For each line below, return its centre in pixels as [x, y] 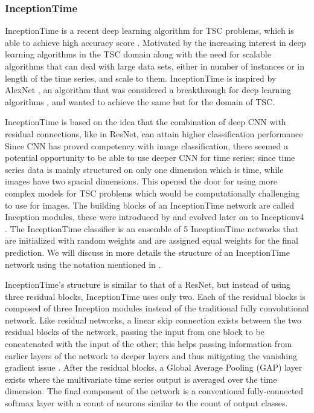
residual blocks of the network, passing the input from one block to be [135, 332]
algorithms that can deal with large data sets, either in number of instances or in [155, 66]
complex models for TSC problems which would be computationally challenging [152, 193]
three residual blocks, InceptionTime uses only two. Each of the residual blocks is [155, 296]
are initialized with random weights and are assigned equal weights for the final [152, 240]
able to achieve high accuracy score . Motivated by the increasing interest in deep [155, 42]
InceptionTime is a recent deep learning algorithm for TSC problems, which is [149, 31]
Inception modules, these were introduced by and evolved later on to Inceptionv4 [155, 217]
